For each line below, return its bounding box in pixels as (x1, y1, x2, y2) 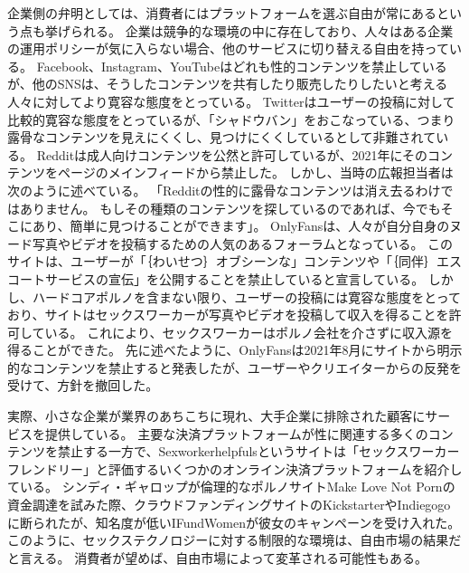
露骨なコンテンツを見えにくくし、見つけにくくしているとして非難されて (7, 128, 436, 147)
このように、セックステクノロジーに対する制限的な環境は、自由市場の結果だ (7, 530, 462, 549)
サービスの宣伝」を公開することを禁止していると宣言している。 (45, 269, 425, 288)
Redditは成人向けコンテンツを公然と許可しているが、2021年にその (36, 145, 428, 164)
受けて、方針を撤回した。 (7, 376, 159, 395)
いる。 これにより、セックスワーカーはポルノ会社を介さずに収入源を (44, 322, 453, 341)
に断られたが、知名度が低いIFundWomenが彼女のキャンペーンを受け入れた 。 (7, 512, 461, 531)
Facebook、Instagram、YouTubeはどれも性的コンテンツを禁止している (36, 56, 447, 75)
